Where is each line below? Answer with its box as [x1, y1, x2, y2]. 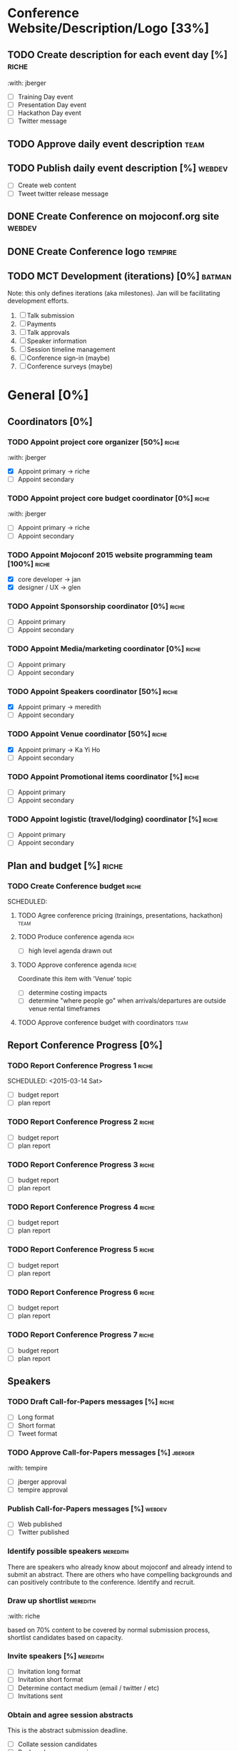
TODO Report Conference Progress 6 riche [7, 1287, 155, 1297]
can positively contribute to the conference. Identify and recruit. [7, 1577, 195, 1586]
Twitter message [17, 116, 67, 126]
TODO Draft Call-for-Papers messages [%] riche [7, 1397, 175, 1407]
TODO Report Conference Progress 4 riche [7, 1202, 156, 1212]
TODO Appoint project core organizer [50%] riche [7, 437, 180, 447]
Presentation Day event [17, 101, 87, 109]
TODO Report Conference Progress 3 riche [7, 1159, 155, 1169]
